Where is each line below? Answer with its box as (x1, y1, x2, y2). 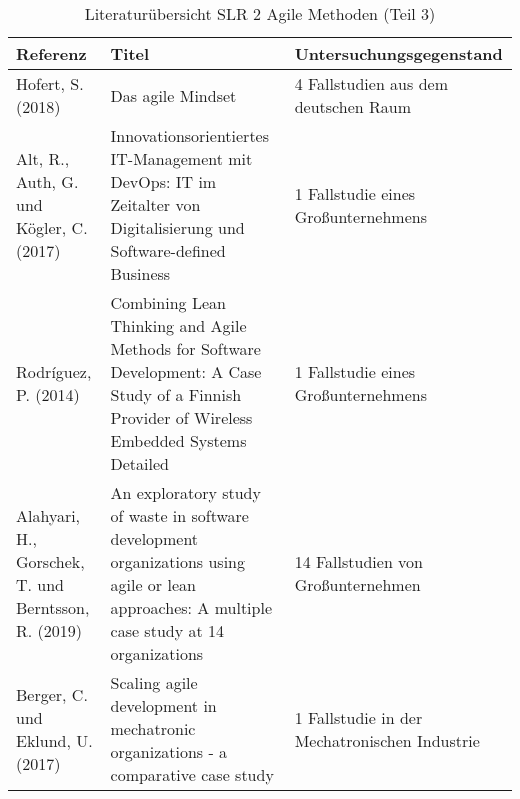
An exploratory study (110, 481, 261, 504)
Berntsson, (16, 596, 90, 619)
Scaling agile (110, 671, 198, 694)
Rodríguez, (16, 360, 92, 383)
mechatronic (110, 717, 196, 740)
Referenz (16, 42, 87, 65)
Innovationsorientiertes (110, 124, 270, 147)
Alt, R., (16, 147, 70, 170)
